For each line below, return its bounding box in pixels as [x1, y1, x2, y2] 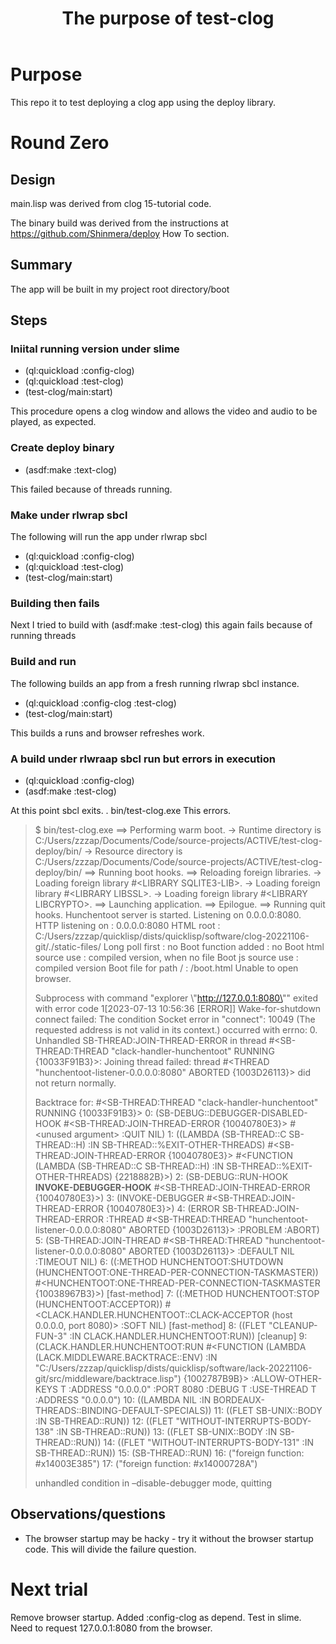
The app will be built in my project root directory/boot [10, 283, 230, 295]
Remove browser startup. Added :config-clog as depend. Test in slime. [10, 1611, 302, 1623]
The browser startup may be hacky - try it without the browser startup [24, 1532, 314, 1544]
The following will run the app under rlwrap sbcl [10, 531, 208, 543]
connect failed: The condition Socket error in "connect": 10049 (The [34, 1013, 316, 1025]
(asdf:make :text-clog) [24, 463, 117, 476]
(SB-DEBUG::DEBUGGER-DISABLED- [155, 1107, 308, 1119]
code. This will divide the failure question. [24, 1543, 197, 1555]
